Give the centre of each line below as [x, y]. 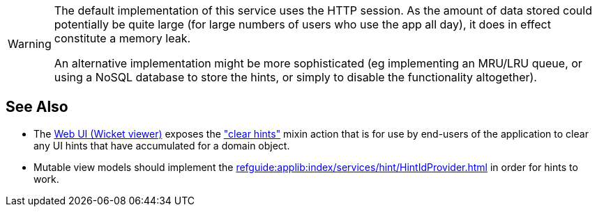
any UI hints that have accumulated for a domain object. [162, 145]
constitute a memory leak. [122, 38]
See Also [37, 107]
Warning [30, 44]
